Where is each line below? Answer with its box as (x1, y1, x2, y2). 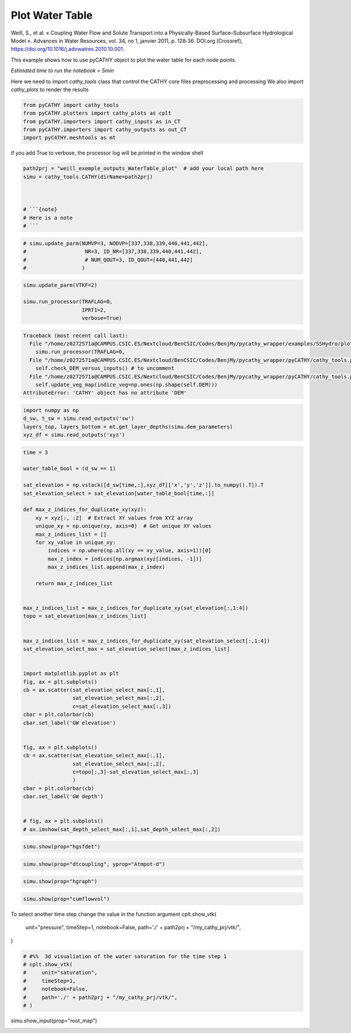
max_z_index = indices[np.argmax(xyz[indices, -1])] (47, 555, 202, 562)
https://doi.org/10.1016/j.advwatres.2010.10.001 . (11, 46, 125, 53)
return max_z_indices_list (35, 580, 113, 587)
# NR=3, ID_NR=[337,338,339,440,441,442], (23, 248, 202, 255)
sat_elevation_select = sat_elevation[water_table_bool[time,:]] (23, 490, 215, 497)
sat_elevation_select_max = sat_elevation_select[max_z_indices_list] (23, 646, 230, 652)
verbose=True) (81, 315, 122, 321)
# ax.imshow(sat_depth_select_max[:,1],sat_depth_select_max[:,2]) (23, 826, 221, 833)
